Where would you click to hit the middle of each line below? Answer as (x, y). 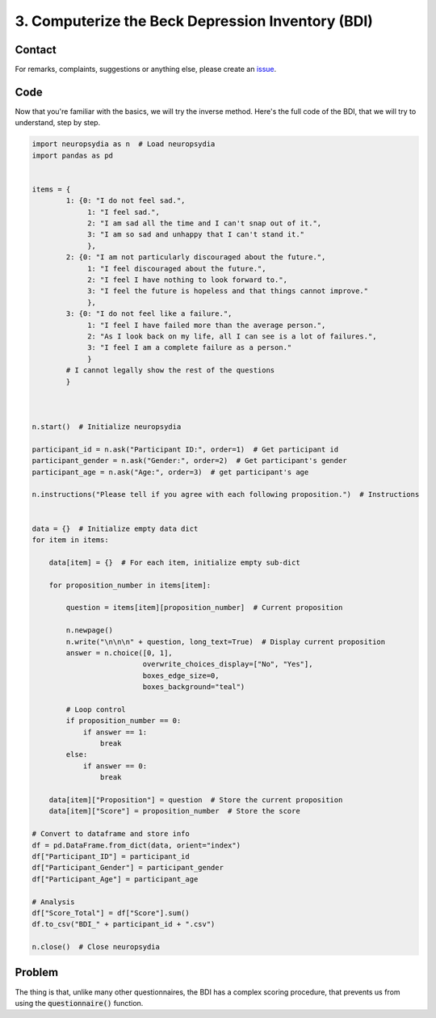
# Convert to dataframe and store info (111, 834)
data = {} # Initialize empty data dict (115, 528)
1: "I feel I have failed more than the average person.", (207, 325)
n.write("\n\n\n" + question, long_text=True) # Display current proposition (226, 642)
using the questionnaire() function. (79, 1003)
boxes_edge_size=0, (181, 675)
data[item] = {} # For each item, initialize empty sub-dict (174, 562)
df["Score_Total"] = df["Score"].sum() (111, 913)
